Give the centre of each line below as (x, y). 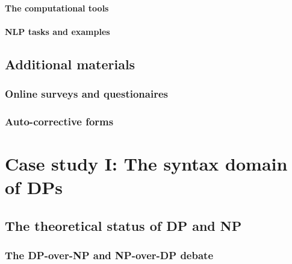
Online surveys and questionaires (86, 94)
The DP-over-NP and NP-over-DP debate (109, 255)
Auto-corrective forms (59, 121)
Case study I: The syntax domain (146, 164)
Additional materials (70, 64)
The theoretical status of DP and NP (123, 225)
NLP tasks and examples (57, 31)
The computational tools (57, 8)
